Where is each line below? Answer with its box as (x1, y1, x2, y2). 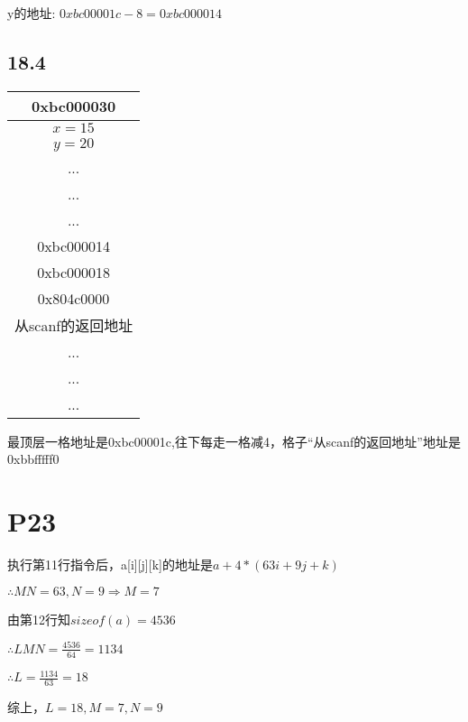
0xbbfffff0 (7, 449, 60, 468)
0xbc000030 (32, 95, 116, 116)
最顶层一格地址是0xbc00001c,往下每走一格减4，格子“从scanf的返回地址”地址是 (7, 431, 461, 450)
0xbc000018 (37, 261, 111, 282)
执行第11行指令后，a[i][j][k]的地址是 (7, 555, 213, 574)
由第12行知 (7, 609, 70, 628)
